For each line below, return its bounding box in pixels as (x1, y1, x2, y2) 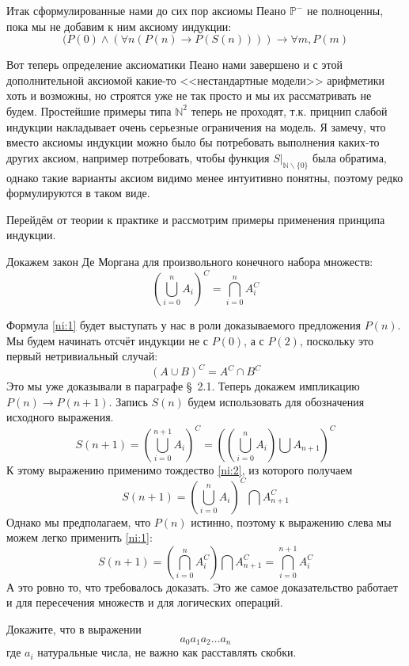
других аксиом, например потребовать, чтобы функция (6, 149, 270, 166)
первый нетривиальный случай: (6, 348, 158, 364)
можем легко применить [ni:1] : (6, 529, 153, 546)
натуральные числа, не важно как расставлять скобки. (37, 644, 297, 660)
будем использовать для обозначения (187, 393, 365, 409)
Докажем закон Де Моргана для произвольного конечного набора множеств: (6, 253, 373, 269)
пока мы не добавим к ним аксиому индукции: (6, 17, 232, 34)
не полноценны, (306, 2, 384, 18)
